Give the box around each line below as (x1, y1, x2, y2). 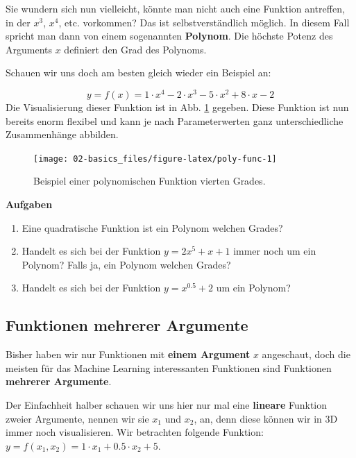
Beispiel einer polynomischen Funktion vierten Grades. (33, 173, 266, 188)
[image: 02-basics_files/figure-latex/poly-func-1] (33, 153, 277, 164)
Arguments (6, 42, 53, 56)
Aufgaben (6, 197, 53, 212)
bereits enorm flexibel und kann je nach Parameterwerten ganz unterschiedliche (6, 113, 344, 128)
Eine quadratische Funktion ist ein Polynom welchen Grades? (22, 220, 283, 235)
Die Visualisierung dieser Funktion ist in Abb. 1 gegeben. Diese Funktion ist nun (6, 100, 349, 114)
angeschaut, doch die (262, 347, 350, 362)
